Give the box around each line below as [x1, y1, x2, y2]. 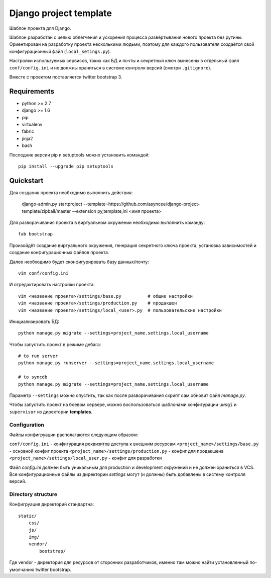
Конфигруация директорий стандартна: [9, 501, 94, 508]
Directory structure [9, 491, 58, 498]
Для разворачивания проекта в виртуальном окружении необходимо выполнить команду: [9, 219, 205, 225]
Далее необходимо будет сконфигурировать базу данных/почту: [9, 259, 149, 265]
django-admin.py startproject [22, 201, 83, 207]
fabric [22, 128, 35, 134]
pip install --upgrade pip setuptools [18, 163, 114, 169]
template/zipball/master [22, 208, 71, 214]
